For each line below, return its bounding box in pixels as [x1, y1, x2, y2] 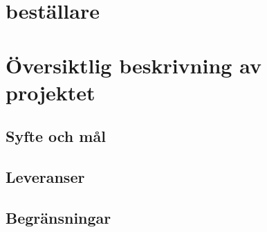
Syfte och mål [6, 125, 106, 147]
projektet [6, 78, 95, 106]
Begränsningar [6, 206, 111, 228]
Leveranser [6, 166, 85, 188]
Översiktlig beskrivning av [6, 51, 261, 79]
